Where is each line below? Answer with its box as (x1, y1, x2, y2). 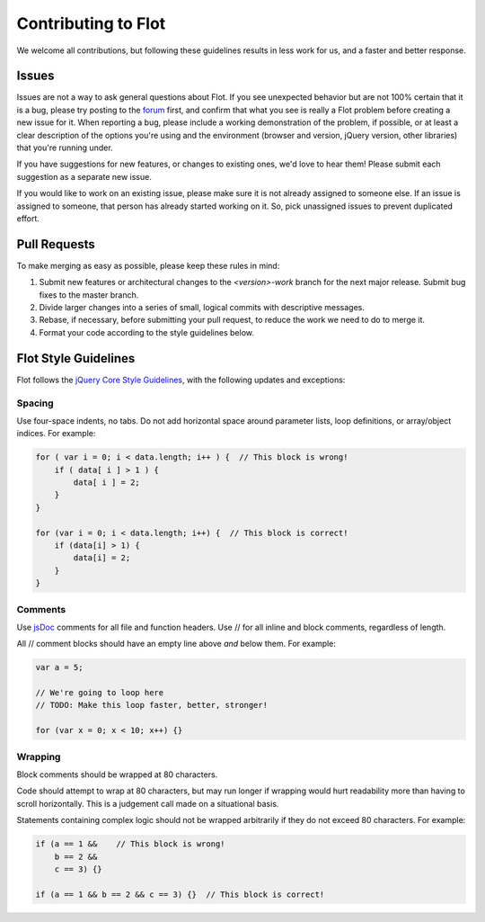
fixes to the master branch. (39, 289, 139, 300)
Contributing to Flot (16, 13, 166, 33)
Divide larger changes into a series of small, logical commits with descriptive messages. (39, 302, 366, 313)
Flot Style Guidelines (16, 351, 136, 366)
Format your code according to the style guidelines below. (39, 327, 255, 337)
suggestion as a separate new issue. (16, 171, 152, 182)
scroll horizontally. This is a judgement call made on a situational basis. (16, 798, 279, 809)
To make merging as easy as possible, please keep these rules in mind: (16, 260, 280, 271)
